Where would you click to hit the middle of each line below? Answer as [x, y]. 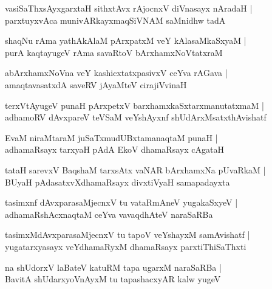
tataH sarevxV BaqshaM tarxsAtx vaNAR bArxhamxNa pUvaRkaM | [135, 169]
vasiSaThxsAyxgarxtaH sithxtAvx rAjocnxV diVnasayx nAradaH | [129, 8]
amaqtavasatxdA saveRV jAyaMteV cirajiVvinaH [96, 84]
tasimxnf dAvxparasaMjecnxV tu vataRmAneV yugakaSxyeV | [121, 202]
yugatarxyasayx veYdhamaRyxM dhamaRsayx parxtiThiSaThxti [126, 246]
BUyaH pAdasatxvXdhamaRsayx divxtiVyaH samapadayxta [117, 182]
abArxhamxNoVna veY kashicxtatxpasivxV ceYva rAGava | [116, 73]
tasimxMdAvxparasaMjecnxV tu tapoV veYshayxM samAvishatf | [127, 235]
